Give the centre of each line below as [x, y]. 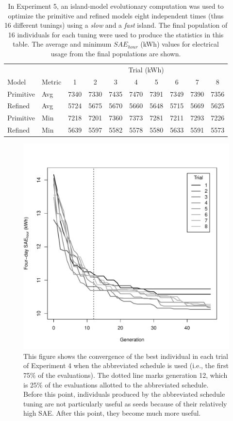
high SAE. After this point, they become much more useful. [112, 413]
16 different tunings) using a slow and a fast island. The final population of [116, 25]
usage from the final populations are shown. [116, 53]
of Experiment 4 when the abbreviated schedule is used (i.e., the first [126, 365]
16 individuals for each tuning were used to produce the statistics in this [116, 34]
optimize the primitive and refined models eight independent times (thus [116, 15]
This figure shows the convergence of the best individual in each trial [126, 356]
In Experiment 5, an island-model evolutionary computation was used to [116, 6]
